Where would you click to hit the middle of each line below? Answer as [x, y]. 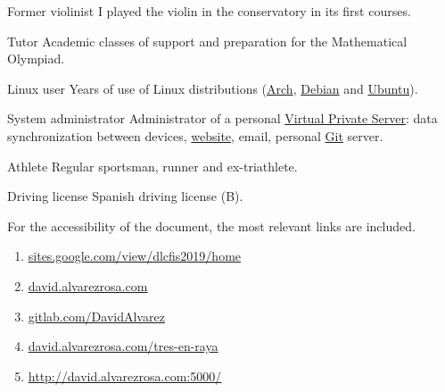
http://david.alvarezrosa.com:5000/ [125, 375]
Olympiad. [36, 58]
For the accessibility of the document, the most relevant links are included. [211, 225]
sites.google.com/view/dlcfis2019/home [135, 256]
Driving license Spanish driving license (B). [125, 196]
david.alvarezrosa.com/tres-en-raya [123, 346]
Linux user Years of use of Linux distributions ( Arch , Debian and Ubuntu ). [213, 88]
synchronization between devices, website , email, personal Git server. [195, 135]
